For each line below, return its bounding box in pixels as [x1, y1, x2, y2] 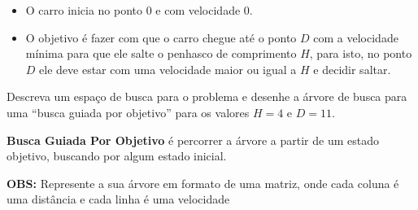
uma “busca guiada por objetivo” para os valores [7, 103, 250, 120]
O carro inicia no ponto [25, 2, 143, 18]
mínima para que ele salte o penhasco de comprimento [25, 45, 297, 62]
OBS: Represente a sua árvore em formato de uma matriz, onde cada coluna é [7, 174, 399, 191]
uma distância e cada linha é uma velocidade [7, 190, 230, 208]
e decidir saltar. [313, 60, 391, 77]
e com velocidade [155, 2, 241, 18]
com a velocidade [313, 28, 398, 46]
